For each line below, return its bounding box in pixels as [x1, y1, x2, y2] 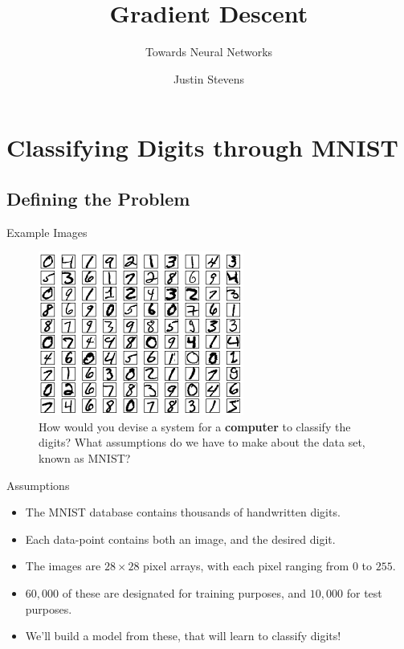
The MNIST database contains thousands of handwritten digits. [25, 504, 341, 520]
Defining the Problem [6, 186, 190, 210]
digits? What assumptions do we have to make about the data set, [39, 434, 365, 451]
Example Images [6, 223, 88, 240]
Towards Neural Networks [145, 43, 273, 60]
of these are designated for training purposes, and [62, 585, 307, 602]
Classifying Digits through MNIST [6, 131, 398, 164]
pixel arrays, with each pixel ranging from [143, 557, 349, 574]
